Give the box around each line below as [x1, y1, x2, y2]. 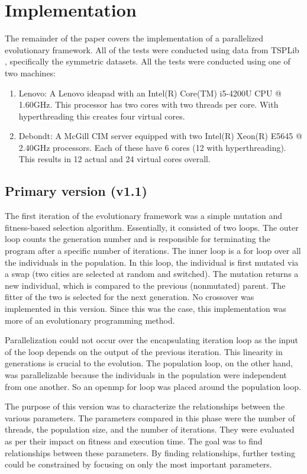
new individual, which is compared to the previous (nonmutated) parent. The [5, 279, 286, 291]
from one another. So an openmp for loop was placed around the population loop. [5, 380, 301, 392]
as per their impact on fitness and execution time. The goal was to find [5, 434, 263, 447]
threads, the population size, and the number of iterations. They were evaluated [5, 423, 295, 436]
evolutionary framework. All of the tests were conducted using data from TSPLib [5, 43, 299, 56]
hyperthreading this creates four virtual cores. [18, 109, 185, 122]
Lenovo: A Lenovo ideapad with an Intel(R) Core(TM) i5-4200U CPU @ [18, 86, 282, 99]
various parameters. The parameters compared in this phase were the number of [5, 411, 295, 424]
